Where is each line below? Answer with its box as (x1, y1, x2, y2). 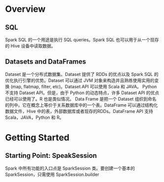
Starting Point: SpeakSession (5, 151, 97, 160)
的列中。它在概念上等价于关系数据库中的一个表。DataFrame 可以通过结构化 (5, 102, 158, 108)
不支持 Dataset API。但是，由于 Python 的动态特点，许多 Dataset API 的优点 (5, 90, 160, 96)
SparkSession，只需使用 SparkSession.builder (5, 171, 99, 177)
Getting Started (5, 132, 70, 143)
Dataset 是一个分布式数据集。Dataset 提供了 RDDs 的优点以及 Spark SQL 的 (5, 71, 159, 77)
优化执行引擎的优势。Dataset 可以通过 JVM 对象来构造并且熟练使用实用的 (5, 77, 155, 83)
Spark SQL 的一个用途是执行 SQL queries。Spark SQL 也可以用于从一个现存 (5, 37, 159, 42)
